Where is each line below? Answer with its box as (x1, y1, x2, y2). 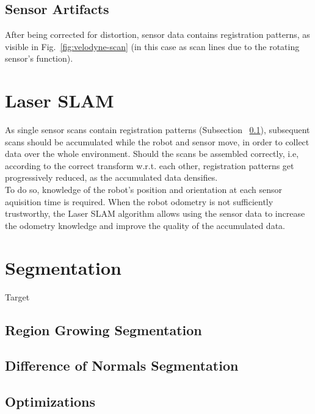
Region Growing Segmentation (5, 320, 202, 339)
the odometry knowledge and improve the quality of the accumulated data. (5, 219, 285, 231)
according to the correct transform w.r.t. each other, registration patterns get (5, 159, 294, 172)
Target (5, 290, 30, 303)
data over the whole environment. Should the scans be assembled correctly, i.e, (5, 147, 299, 160)
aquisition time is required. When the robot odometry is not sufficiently (5, 195, 273, 208)
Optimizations (5, 392, 96, 411)
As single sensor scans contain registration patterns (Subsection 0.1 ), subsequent (5, 123, 310, 136)
